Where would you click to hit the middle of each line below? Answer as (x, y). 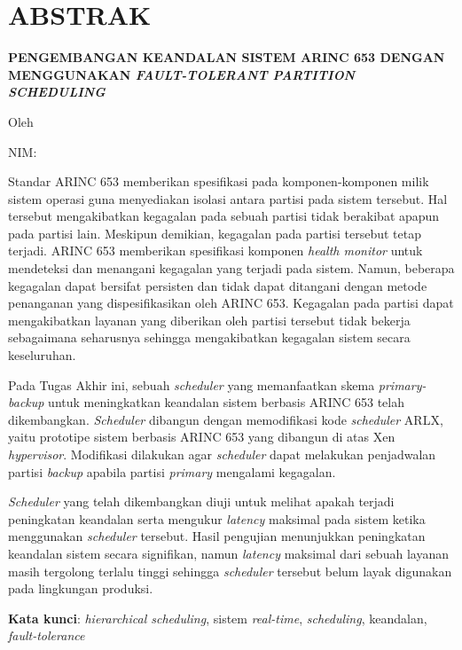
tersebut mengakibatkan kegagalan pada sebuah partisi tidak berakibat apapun (224, 216)
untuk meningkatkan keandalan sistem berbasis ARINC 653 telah (226, 402)
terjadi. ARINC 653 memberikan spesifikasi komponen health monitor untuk (215, 251)
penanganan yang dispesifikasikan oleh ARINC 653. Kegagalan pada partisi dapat (231, 303)
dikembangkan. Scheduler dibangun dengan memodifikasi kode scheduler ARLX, (226, 419)
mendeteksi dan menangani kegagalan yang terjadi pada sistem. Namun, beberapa (231, 268)
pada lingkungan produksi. (81, 588)
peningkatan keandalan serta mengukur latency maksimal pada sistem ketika (217, 518)
